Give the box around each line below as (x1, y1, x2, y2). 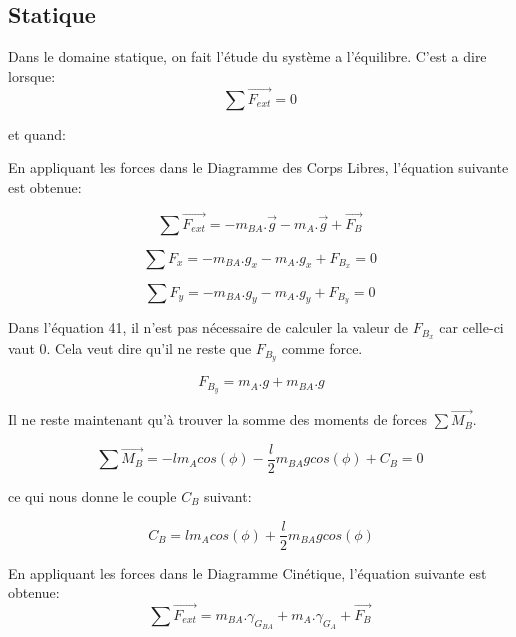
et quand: (8, 123, 66, 144)
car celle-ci (439, 317, 504, 338)
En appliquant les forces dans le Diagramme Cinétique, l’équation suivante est (8, 562, 487, 583)
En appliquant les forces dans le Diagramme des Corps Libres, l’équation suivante (8, 157, 509, 178)
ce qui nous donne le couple (8, 485, 177, 506)
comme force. (281, 338, 363, 359)
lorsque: (8, 65, 56, 86)
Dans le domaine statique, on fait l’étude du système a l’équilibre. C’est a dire (8, 46, 487, 67)
